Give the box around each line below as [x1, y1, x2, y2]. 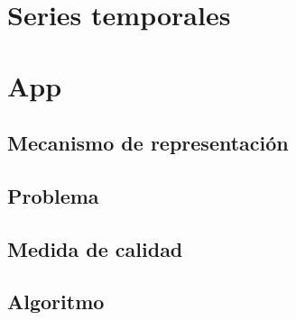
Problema [7, 181, 99, 209]
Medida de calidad [7, 234, 183, 262]
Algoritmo [7, 288, 105, 315]
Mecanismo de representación [7, 129, 289, 157]
